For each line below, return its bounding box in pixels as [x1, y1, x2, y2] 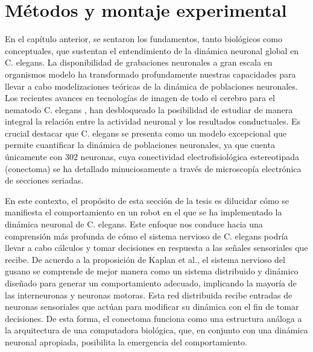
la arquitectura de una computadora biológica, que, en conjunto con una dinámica [5, 324, 308, 336]
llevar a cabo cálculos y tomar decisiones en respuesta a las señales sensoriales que [5, 241, 308, 254]
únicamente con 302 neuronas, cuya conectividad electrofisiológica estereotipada [5, 150, 299, 163]
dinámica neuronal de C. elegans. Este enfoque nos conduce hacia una [5, 218, 263, 230]
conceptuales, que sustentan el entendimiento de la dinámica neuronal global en [5, 44, 299, 57]
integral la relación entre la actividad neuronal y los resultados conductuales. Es [5, 115, 301, 128]
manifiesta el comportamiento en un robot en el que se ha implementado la [5, 206, 282, 218]
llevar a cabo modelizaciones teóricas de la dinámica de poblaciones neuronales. [5, 79, 298, 92]
